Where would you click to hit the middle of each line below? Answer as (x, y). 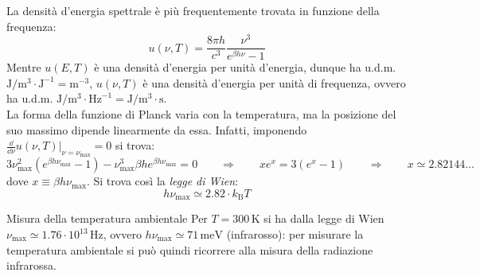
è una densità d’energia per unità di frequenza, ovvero (274, 82)
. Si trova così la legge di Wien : (162, 181)
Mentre (24, 67)
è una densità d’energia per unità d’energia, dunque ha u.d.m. (245, 67)
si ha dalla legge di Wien (324, 218)
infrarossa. (31, 265)
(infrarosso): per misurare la (295, 234)
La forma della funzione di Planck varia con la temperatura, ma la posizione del (201, 113)
